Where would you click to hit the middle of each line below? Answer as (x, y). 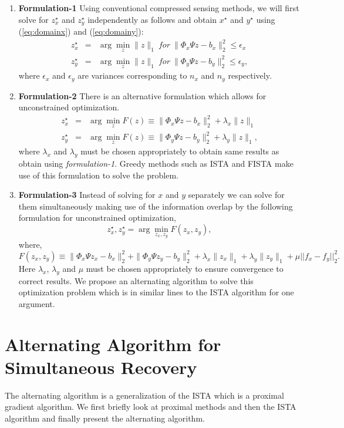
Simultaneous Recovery (101, 367)
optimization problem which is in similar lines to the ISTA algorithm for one (156, 292)
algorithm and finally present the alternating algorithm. (105, 418)
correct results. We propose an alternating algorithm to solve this (136, 280)
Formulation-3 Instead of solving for (87, 195)
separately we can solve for (236, 195)
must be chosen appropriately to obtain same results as (180, 151)
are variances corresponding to (132, 75)
